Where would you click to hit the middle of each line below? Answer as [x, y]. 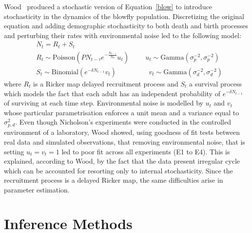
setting [14, 151]
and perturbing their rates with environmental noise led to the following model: [123, 35]
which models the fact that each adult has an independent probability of [112, 93]
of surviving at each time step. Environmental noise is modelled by [104, 103]
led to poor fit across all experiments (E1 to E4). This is [146, 151]
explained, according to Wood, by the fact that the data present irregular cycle [122, 161]
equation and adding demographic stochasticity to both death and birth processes [126, 26]
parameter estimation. [37, 190]
